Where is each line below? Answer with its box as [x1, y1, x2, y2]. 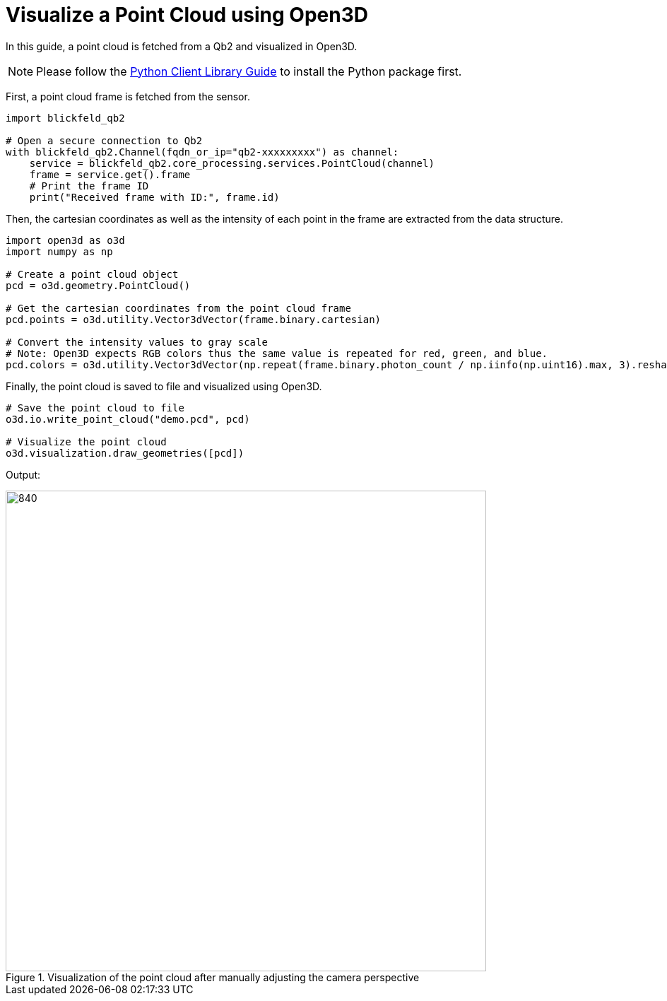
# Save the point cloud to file [6, 402, 184, 414]
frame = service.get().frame [29, 168, 191, 180]
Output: [6, 468, 41, 481]
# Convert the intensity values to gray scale [6, 336, 268, 348]
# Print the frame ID [29, 180, 149, 192]
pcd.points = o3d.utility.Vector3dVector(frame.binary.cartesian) [6, 313, 382, 325]
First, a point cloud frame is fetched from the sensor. [6, 90, 250, 103]
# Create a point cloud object [6, 268, 179, 280]
